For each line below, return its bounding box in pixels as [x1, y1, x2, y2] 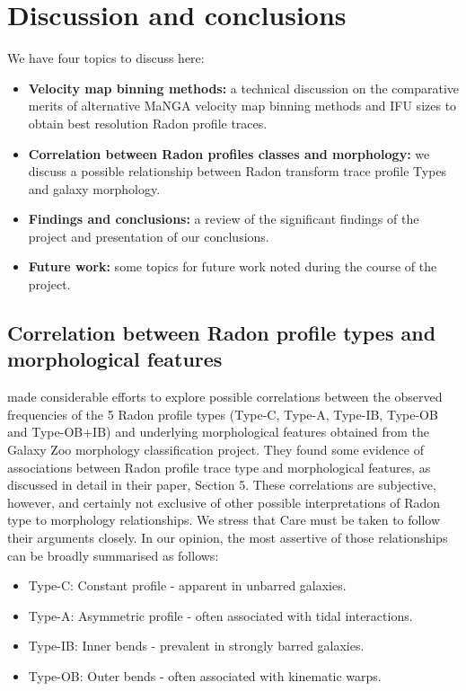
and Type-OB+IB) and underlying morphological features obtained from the [7, 422, 430, 441]
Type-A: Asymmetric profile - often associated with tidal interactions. [28, 606, 413, 625]
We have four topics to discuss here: [7, 49, 205, 67]
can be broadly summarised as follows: [7, 545, 219, 564]
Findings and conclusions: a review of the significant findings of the [28, 209, 419, 228]
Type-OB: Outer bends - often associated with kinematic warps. [28, 666, 382, 685]
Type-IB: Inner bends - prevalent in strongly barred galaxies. [28, 636, 365, 655]
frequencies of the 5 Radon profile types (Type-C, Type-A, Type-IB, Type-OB [7, 404, 438, 423]
